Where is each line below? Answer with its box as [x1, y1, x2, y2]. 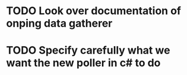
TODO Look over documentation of [6, 4, 181, 18]
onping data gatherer [6, 17, 113, 30]
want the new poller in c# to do [6, 56, 161, 70]
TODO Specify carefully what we [6, 44, 170, 57]
